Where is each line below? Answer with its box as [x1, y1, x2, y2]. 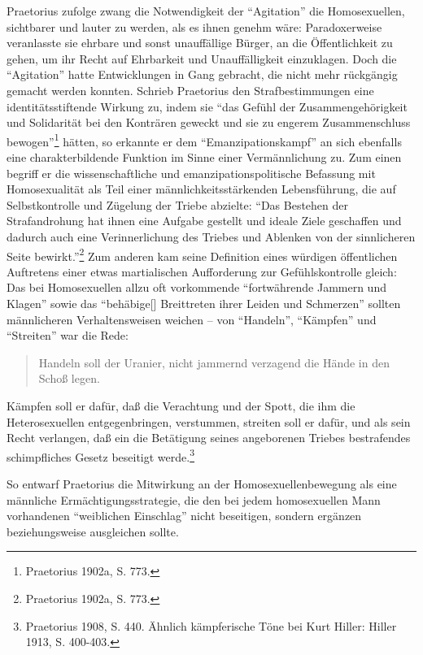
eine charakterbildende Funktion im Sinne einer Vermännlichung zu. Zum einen [7, 149, 402, 165]
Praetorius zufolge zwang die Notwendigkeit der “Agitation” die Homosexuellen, [7, 2, 405, 19]
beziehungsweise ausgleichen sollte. [7, 523, 179, 540]
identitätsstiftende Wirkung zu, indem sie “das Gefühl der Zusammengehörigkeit [7, 98, 408, 115]
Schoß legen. [38, 370, 100, 387]
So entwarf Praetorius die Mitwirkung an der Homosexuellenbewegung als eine [7, 475, 397, 492]
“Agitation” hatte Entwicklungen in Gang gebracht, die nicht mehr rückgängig [7, 66, 398, 83]
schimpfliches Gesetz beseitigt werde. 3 [7, 445, 195, 465]
